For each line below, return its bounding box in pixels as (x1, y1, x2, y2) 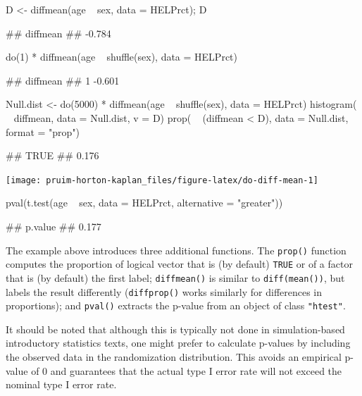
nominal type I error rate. (6, 377, 117, 392)
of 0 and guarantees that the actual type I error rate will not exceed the (31, 363, 342, 378)
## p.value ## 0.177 (6, 219, 101, 233)
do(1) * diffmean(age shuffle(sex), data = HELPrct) (6, 49, 237, 64)
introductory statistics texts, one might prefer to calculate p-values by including (6, 335, 351, 350)
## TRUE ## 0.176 (6, 148, 99, 163)
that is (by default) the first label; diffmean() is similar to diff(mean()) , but (6, 270, 345, 285)
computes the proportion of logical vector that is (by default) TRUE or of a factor (6, 256, 353, 271)
